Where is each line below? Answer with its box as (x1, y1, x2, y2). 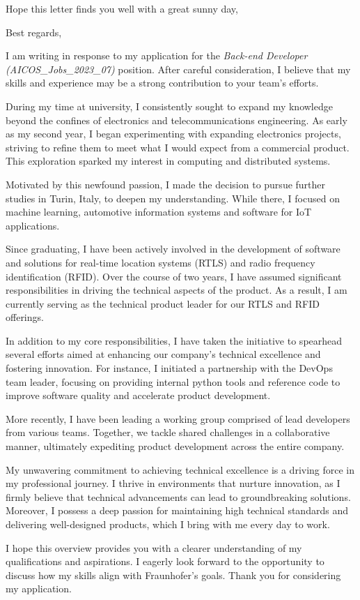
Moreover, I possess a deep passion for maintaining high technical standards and (6, 503, 348, 518)
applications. (6, 218, 60, 232)
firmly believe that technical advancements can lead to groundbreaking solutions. (6, 489, 351, 504)
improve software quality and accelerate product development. (6, 388, 271, 403)
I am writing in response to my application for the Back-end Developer (6, 48, 308, 63)
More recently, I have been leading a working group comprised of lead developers (6, 411, 350, 426)
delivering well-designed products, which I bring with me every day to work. (6, 517, 330, 531)
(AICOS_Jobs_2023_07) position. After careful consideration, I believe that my (6, 61, 351, 76)
